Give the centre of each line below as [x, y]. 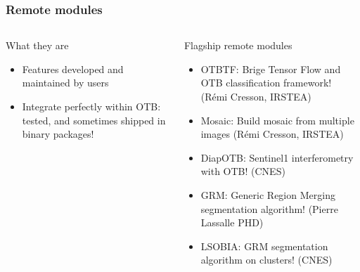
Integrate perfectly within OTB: [91, 106]
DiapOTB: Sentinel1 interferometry [277, 157]
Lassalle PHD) [232, 222]
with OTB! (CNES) [243, 171]
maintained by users [65, 83]
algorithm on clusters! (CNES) [266, 260]
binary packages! [58, 134]
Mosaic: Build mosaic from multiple [277, 120]
